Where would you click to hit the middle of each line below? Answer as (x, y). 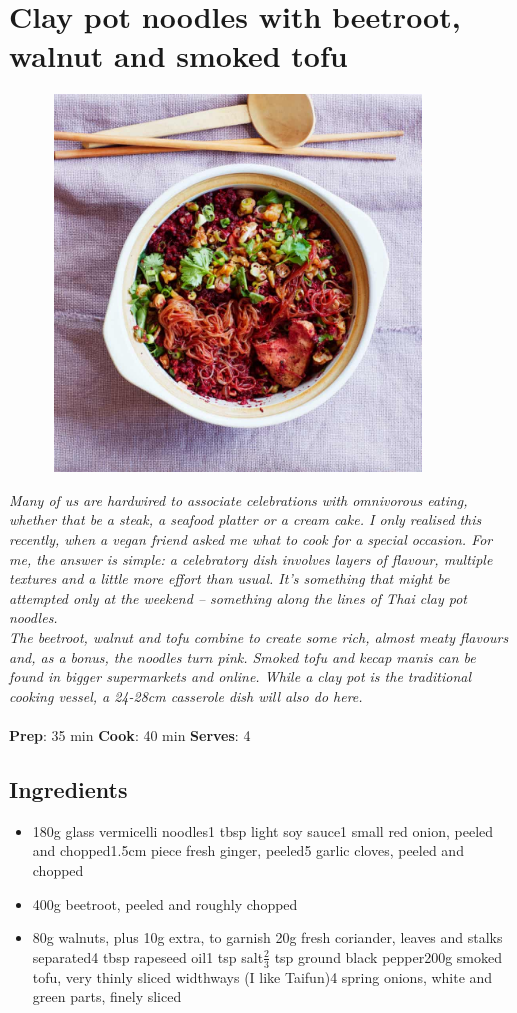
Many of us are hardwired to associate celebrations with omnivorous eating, (238, 499)
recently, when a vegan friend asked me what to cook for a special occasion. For (251, 539)
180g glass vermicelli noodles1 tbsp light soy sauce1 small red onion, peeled (263, 830)
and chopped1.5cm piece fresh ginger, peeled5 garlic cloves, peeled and (248, 850)
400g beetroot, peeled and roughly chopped (165, 903)
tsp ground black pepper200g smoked (388, 956)
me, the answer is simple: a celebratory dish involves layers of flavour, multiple (251, 558)
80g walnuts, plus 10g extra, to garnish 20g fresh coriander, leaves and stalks (267, 937)
